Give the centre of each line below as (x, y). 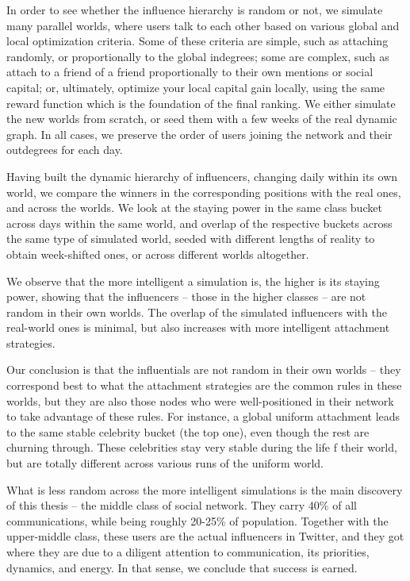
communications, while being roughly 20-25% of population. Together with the (197, 520)
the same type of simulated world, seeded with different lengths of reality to (191, 239)
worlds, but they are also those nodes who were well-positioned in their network (200, 400)
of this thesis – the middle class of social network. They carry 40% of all (182, 505)
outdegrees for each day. (65, 150)
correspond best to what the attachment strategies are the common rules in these (204, 385)
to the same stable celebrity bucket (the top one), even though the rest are (188, 431)
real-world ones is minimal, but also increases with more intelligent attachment (198, 327)
